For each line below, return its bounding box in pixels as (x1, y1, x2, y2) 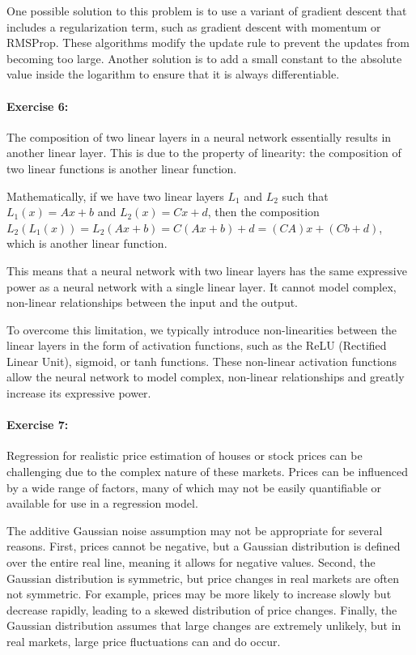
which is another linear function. (6, 235, 168, 252)
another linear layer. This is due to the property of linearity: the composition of (6, 144, 401, 161)
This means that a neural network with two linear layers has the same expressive (6, 262, 407, 279)
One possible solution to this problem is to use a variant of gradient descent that (6, 2, 407, 19)
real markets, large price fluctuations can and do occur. (6, 633, 281, 649)
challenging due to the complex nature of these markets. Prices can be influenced (6, 463, 408, 480)
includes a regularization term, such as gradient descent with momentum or (6, 18, 381, 35)
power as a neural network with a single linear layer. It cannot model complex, (6, 278, 397, 295)
